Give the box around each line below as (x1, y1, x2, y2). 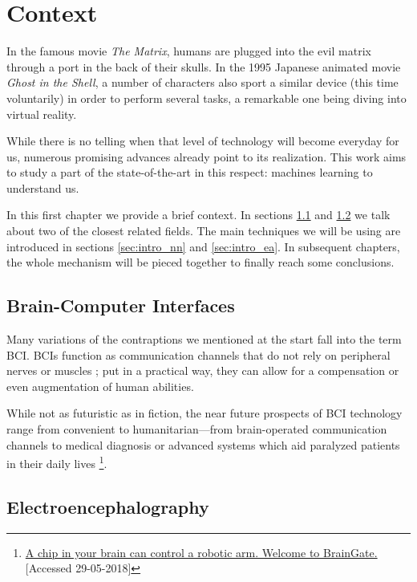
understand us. (6, 179, 79, 196)
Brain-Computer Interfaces (6, 293, 235, 318)
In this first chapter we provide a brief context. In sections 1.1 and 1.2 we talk (6, 206, 391, 223)
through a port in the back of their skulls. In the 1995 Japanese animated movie (6, 58, 401, 75)
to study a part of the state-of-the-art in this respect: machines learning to (6, 164, 373, 181)
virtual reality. (6, 105, 77, 122)
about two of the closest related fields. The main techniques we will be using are (6, 222, 401, 239)
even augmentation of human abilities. (6, 377, 194, 394)
